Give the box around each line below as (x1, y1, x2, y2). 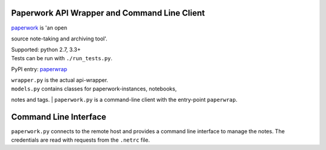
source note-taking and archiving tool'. (11, 35, 108, 42)
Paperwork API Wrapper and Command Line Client (11, 8, 205, 18)
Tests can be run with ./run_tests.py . (11, 54, 113, 61)
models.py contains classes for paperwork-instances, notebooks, (11, 85, 177, 92)
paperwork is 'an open (11, 24, 68, 31)
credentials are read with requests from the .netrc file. (11, 136, 150, 143)
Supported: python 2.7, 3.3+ (11, 46, 81, 54)
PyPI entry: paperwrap (11, 66, 68, 73)
